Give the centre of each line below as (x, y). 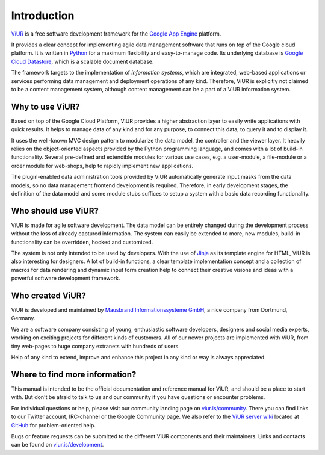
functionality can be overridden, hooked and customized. (82, 242)
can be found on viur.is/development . (57, 445)
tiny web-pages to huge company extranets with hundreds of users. (95, 346)
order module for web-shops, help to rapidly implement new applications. (102, 166)
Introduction (43, 16)
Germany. (23, 318)
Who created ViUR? (49, 295)
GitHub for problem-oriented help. (53, 425)
